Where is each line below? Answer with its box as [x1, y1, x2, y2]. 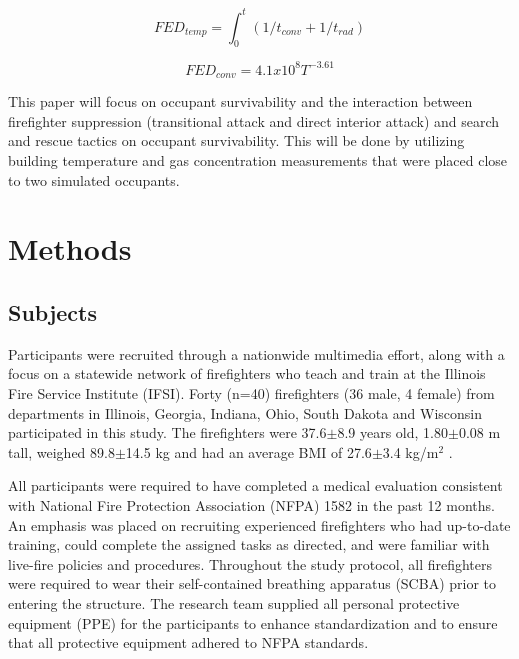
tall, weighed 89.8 [8, 441, 115, 462]
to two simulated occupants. [8, 169, 180, 190]
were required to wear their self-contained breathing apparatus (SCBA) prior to [8, 573, 496, 594]
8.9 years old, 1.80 [337, 422, 448, 443]
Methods [8, 228, 132, 269]
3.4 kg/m [382, 441, 439, 462]
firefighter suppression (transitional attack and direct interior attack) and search [8, 110, 500, 131]
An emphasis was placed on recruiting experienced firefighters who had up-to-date [8, 514, 511, 535]
